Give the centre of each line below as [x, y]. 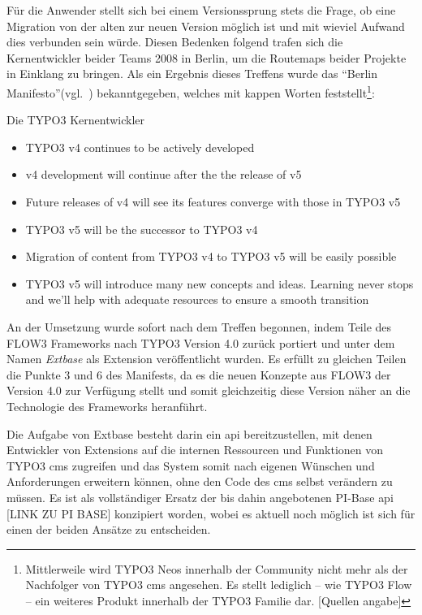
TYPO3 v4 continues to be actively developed [140, 147]
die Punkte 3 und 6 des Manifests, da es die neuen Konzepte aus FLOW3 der [199, 374]
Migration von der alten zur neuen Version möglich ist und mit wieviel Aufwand [206, 26]
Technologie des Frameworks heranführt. [107, 406]
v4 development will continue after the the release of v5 [164, 174]
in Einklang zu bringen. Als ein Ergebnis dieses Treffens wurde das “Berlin [192, 74]
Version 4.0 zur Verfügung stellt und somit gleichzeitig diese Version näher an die [209, 390]
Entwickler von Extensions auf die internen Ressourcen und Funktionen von [195, 450]
